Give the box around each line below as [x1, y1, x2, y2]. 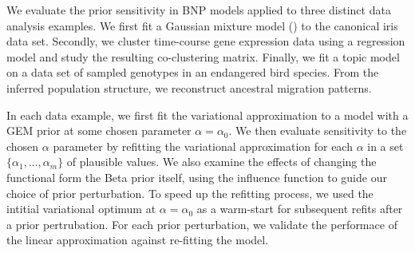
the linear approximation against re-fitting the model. [6, 231, 269, 248]
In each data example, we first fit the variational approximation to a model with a [6, 106, 409, 123]
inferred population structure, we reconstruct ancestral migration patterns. [6, 79, 372, 96]
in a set [367, 137, 404, 154]
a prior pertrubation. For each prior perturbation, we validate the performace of [6, 215, 397, 232]
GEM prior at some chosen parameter [6, 122, 192, 139]
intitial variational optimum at [6, 200, 156, 217]
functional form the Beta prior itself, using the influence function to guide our [6, 168, 387, 185]
